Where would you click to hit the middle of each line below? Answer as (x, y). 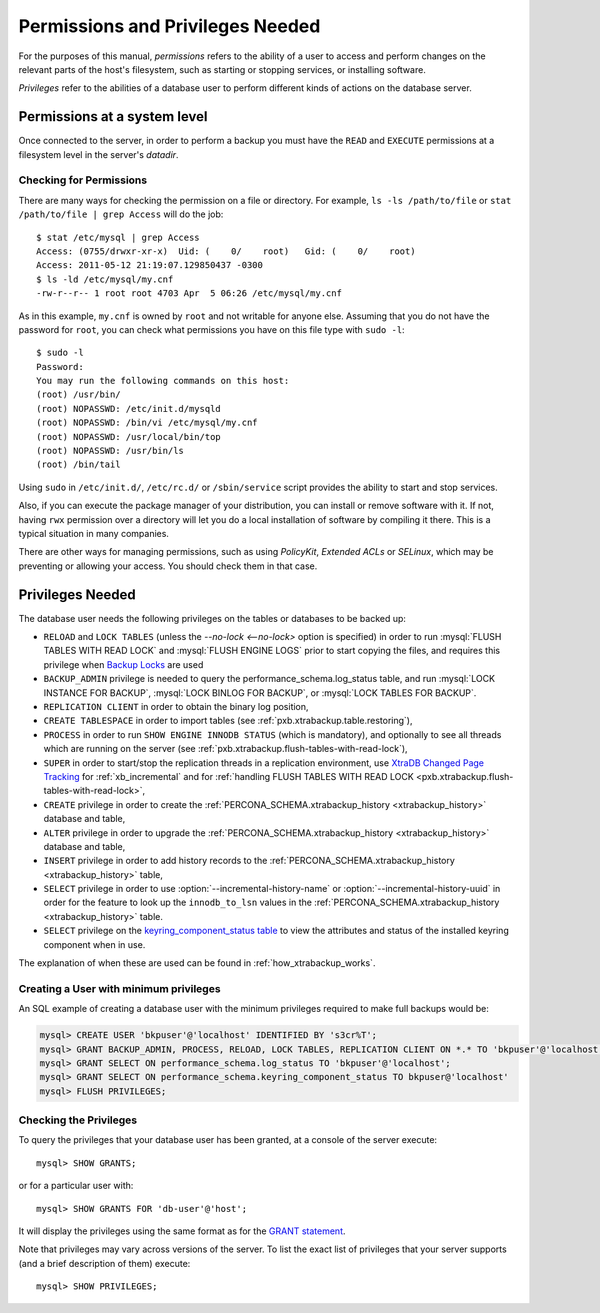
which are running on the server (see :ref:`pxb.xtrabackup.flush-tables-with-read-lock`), (226, 749)
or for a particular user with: (76, 1186)
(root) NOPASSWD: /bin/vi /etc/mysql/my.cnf (147, 423)
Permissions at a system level (113, 116)
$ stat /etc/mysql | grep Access (118, 237)
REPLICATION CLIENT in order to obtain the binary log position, (176, 706)
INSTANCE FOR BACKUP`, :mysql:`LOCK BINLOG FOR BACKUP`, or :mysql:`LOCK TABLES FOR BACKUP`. (260, 692)
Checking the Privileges (78, 1120)
